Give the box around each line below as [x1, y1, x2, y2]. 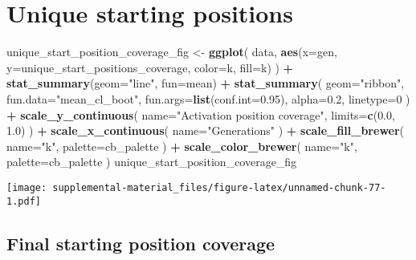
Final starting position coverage [6, 230, 275, 255]
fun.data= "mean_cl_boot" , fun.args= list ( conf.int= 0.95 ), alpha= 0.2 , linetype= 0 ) [6, 90, 410, 107]
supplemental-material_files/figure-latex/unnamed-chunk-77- [52, 181, 386, 193]
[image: [6, 181, 47, 193]
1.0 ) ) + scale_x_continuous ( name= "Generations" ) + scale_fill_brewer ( [6, 122, 405, 139]
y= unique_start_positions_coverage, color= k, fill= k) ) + [6, 59, 294, 75]
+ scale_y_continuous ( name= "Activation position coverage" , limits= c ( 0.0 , [6, 106, 395, 123]
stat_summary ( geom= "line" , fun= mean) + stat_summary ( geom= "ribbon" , [6, 75, 405, 91]
